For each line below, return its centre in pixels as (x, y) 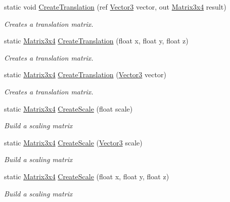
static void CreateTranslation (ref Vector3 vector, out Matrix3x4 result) (115, 7)
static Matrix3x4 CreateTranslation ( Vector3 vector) (85, 74)
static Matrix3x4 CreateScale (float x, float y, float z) (87, 176)
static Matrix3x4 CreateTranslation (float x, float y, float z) (96, 41)
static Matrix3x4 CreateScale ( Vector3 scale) (73, 142)
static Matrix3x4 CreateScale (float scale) (68, 108)
